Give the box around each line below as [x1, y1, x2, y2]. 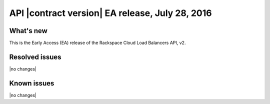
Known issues [9, 79, 54, 87]
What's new [9, 26, 47, 35]
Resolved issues [9, 52, 62, 61]
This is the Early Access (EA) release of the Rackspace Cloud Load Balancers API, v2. [9, 40, 186, 46]
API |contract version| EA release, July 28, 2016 [9, 7, 212, 18]
